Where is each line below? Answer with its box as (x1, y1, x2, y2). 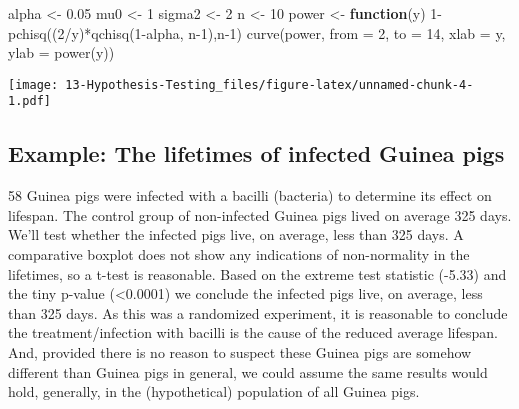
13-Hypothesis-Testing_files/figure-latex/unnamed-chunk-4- (65, 77, 474, 92)
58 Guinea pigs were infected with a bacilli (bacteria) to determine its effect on (8, 185, 492, 206)
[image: (8, 77, 59, 92)
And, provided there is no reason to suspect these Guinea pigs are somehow (8, 342, 472, 363)
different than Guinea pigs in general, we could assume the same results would (8, 361, 488, 382)
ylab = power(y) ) (8, 42, 115, 63)
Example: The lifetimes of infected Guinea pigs (8, 138, 505, 169)
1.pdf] (8, 94, 51, 109)
